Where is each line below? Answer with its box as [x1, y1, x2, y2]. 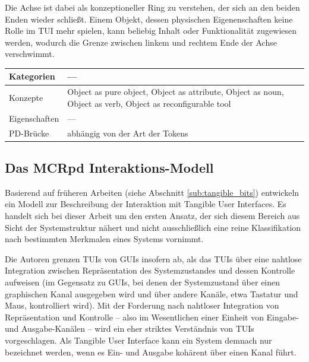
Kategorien [9, 70, 55, 82]
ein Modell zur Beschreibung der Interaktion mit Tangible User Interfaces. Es [5, 198, 286, 210]
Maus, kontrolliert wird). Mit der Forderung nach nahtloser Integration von [5, 299, 279, 312]
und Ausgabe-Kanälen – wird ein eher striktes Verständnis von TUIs [5, 322, 254, 335]
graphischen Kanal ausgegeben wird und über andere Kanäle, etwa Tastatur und [5, 287, 298, 300]
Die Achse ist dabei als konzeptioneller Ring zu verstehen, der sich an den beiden [5, 1, 300, 13]
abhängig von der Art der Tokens [67, 126, 188, 139]
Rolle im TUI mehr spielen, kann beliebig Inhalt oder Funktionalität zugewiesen [5, 24, 297, 37]
